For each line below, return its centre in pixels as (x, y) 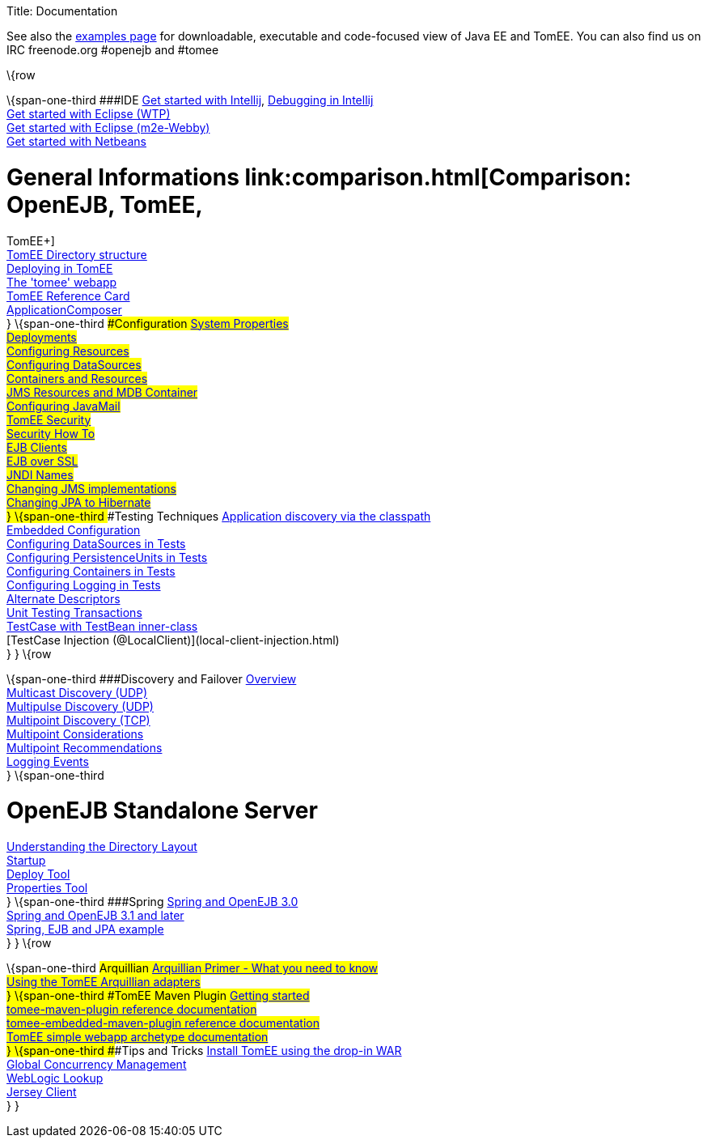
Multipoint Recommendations (85, 747)
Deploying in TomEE (60, 268)
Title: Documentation (62, 11)
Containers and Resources (77, 378)
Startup (26, 860)
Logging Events (48, 761)
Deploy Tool (38, 874)
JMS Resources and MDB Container (102, 392)
